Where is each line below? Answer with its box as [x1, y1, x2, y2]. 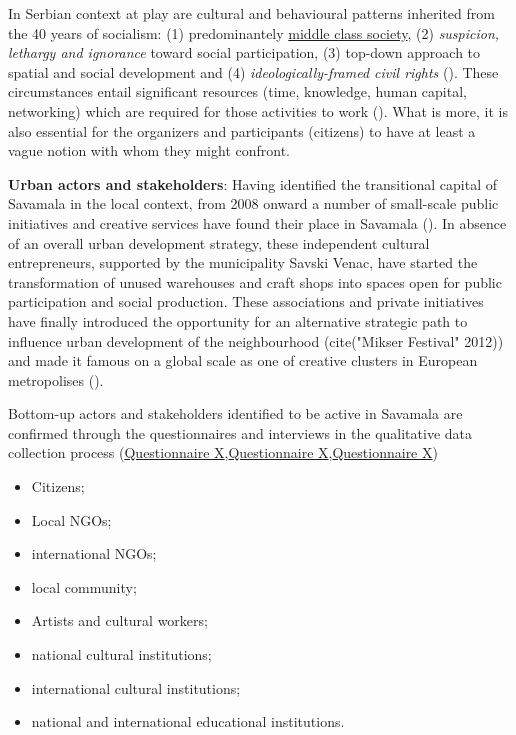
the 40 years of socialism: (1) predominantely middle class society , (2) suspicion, [8, 22, 500, 43]
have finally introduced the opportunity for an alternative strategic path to [8, 310, 468, 331]
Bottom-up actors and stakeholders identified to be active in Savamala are [8, 403, 463, 424]
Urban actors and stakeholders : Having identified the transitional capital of [8, 173, 498, 194]
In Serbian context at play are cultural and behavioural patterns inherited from [8, 3, 495, 23]
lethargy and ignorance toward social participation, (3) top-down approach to [8, 42, 481, 63]
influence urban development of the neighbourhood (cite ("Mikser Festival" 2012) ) [8, 330, 504, 351]
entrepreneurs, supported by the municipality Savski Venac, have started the [8, 252, 478, 273]
